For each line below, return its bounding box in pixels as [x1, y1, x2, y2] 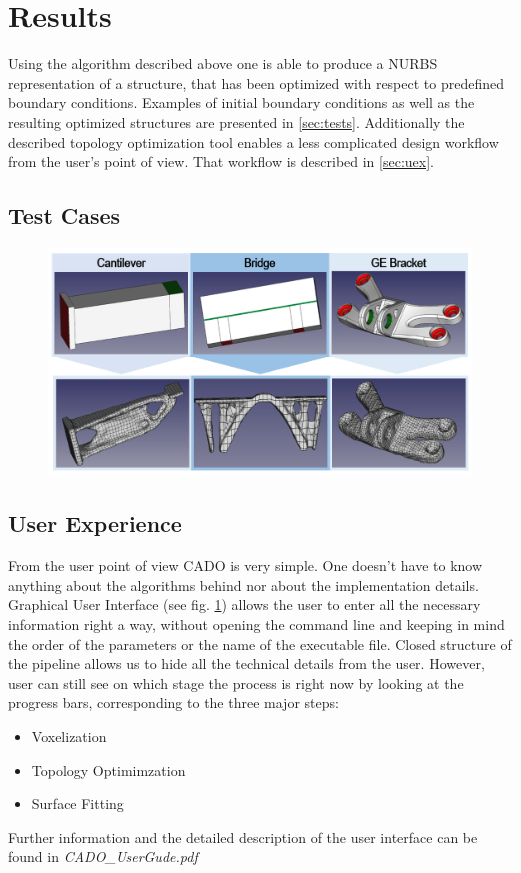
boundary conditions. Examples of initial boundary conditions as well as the [8, 92, 475, 113]
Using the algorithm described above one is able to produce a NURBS [8, 53, 438, 74]
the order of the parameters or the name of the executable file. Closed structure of [8, 633, 512, 654]
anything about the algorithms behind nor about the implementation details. [8, 574, 479, 595]
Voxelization [31, 725, 107, 746]
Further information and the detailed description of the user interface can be [8, 826, 478, 847]
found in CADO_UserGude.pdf [8, 846, 198, 867]
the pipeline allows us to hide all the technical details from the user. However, [8, 653, 485, 674]
